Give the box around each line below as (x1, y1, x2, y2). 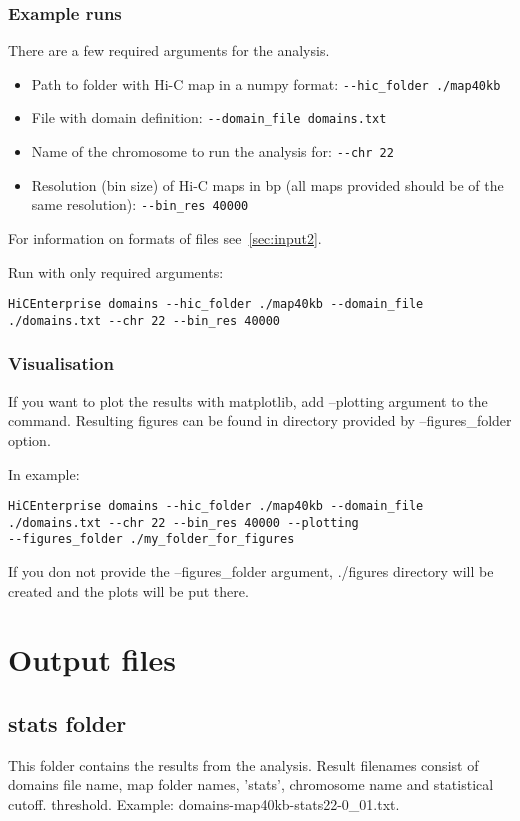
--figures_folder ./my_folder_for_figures (8, 532, 295, 547)
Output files (8, 639, 176, 680)
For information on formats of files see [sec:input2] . (8, 228, 322, 249)
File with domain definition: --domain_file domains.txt (31, 107, 387, 128)
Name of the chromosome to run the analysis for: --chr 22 (31, 141, 394, 162)
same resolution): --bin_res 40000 (31, 194, 249, 215)
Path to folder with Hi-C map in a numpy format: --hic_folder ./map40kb (31, 73, 501, 94)
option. (8, 429, 51, 450)
